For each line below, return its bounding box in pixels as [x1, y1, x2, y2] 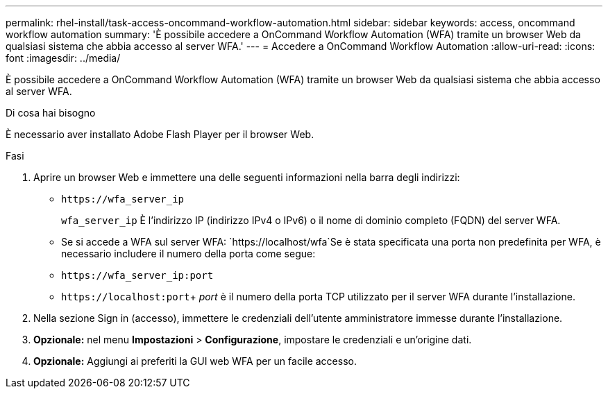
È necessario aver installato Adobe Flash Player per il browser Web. [6, 128, 314, 140]
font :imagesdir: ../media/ [6, 52, 121, 64]
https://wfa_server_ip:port [61, 270, 214, 281]
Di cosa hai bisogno [6, 107, 96, 119]
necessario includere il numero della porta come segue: [61, 248, 316, 259]
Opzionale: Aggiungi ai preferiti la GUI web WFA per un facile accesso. [33, 355, 357, 367]
